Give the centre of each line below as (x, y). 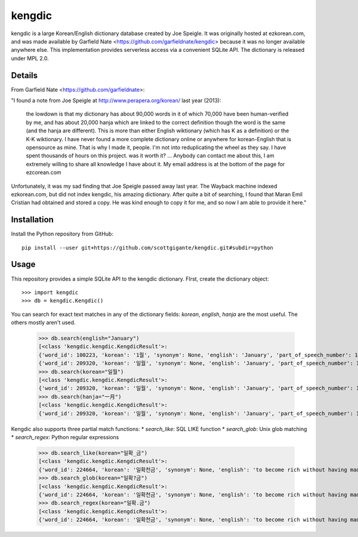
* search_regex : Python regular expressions (65, 437)
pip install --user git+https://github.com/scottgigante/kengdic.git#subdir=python (148, 248)
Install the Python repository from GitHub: (62, 234)
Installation (32, 220)
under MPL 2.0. (30, 58)
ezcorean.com (44, 172)
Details (24, 75)
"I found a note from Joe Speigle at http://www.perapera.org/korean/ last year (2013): (116, 101)
